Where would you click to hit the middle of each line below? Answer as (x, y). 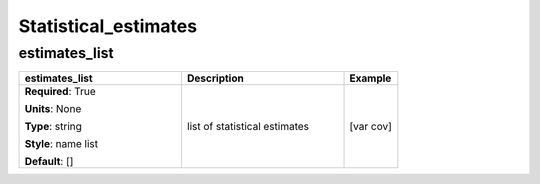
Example (370, 78)
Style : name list (61, 144)
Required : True (60, 92)
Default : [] (49, 162)
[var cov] (370, 127)
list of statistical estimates (248, 127)
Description (215, 78)
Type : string (53, 127)
